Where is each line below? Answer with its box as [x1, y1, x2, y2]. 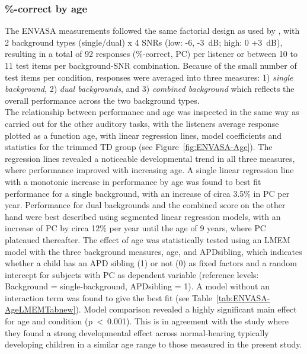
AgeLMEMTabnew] [5, 303, 76, 315]
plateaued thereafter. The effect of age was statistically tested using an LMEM [5, 233, 290, 245]
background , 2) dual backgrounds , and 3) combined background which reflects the [5, 82, 295, 95]
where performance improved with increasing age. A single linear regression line [5, 164, 294, 176]
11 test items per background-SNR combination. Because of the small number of [5, 59, 297, 71]
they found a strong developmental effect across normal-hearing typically [5, 326, 269, 339]
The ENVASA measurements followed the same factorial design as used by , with [5, 24, 300, 37]
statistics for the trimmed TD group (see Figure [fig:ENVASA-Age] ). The [5, 141, 273, 153]
